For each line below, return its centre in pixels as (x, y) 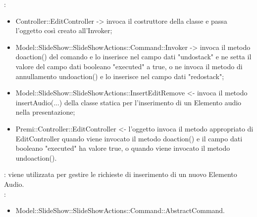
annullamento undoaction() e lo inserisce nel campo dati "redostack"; (120, 76)
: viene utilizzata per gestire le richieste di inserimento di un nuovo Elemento (121, 174)
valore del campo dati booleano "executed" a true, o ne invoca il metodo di (129, 66)
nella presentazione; (45, 112)
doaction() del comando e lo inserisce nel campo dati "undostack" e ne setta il (133, 57)
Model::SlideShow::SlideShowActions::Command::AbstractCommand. (120, 210)
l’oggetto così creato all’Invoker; (64, 30)
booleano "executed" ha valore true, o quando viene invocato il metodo (123, 148)
